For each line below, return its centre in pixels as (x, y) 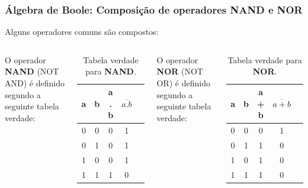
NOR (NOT (180, 71)
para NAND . (111, 71)
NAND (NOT (32, 71)
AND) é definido (35, 83)
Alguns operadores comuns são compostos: (82, 32)
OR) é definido (183, 83)
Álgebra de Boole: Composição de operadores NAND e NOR (154, 9)
